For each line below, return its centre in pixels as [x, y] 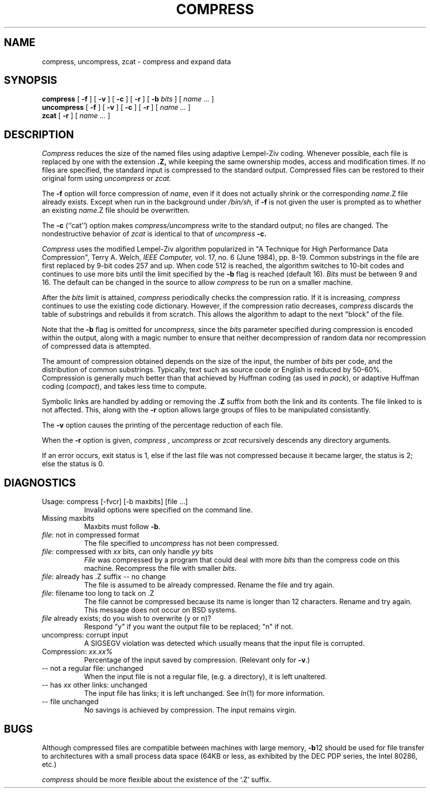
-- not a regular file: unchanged [93, 668]
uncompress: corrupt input [85, 635]
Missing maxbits [68, 518]
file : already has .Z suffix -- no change [104, 577]
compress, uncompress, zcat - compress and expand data [136, 61]
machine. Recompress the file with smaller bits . [160, 568]
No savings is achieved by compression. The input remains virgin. [190, 710]
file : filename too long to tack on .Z [98, 593]
